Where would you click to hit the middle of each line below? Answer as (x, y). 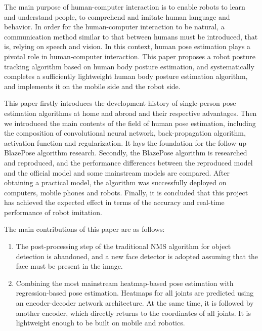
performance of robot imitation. (53, 212)
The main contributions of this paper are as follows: (84, 229)
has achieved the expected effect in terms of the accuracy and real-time (114, 202)
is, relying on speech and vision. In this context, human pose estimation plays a (127, 46)
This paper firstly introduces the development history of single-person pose (120, 103)
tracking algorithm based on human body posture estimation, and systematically (129, 66)
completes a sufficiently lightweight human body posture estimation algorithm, (126, 76)
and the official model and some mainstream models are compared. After (117, 172)
